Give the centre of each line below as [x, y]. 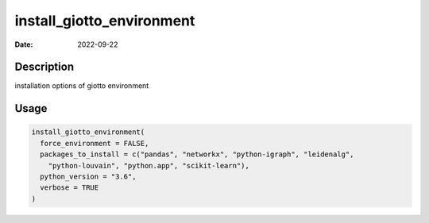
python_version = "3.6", [88, 177]
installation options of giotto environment [82, 86]
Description [44, 67]
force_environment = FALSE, [95, 143]
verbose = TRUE [70, 188]
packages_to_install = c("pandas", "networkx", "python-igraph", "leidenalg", [197, 154]
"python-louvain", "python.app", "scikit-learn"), [149, 165]
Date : [24, 44]
